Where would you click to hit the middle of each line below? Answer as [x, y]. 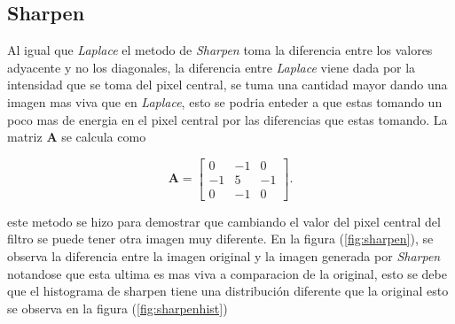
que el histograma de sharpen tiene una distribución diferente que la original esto [228, 291]
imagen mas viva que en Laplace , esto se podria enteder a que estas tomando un [225, 101]
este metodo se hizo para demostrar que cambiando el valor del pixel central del [224, 221]
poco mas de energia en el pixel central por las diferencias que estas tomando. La [227, 119]
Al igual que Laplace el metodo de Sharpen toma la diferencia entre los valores [220, 50]
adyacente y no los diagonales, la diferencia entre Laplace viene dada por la [212, 67]
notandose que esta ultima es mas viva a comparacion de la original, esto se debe [227, 273]
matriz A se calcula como [77, 137]
